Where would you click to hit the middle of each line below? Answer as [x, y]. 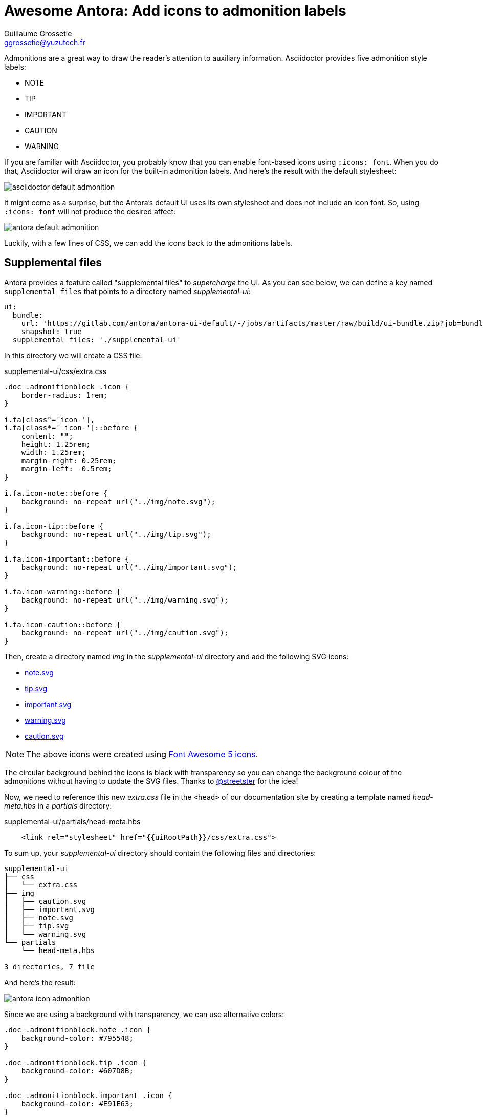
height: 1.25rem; [56, 444]
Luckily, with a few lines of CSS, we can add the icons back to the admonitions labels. [148, 243]
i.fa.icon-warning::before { [62, 592]
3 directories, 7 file [50, 967]
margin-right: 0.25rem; [69, 460]
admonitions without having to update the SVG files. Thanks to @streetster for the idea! [151, 781]
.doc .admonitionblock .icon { [67, 387]
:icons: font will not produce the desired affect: [90, 211]
